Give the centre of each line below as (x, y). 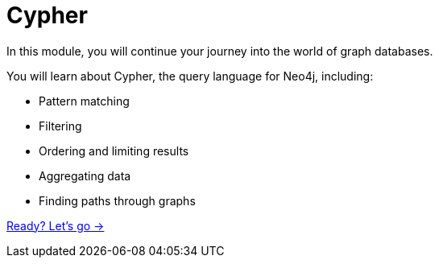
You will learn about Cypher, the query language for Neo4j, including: (190, 76)
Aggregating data (85, 175)
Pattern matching (84, 101)
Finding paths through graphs (117, 200)
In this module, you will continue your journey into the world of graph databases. (220, 51)
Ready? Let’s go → (56, 225)
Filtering (60, 126)
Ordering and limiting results (114, 151)
